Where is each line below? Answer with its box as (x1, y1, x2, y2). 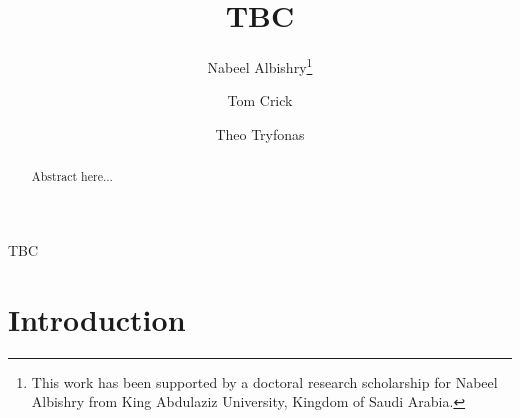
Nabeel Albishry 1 (207, 54, 313, 77)
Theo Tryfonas (215, 123, 305, 144)
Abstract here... (31, 168, 113, 185)
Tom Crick (227, 90, 293, 111)
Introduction (8, 298, 186, 339)
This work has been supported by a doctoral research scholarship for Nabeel (31, 371, 498, 392)
